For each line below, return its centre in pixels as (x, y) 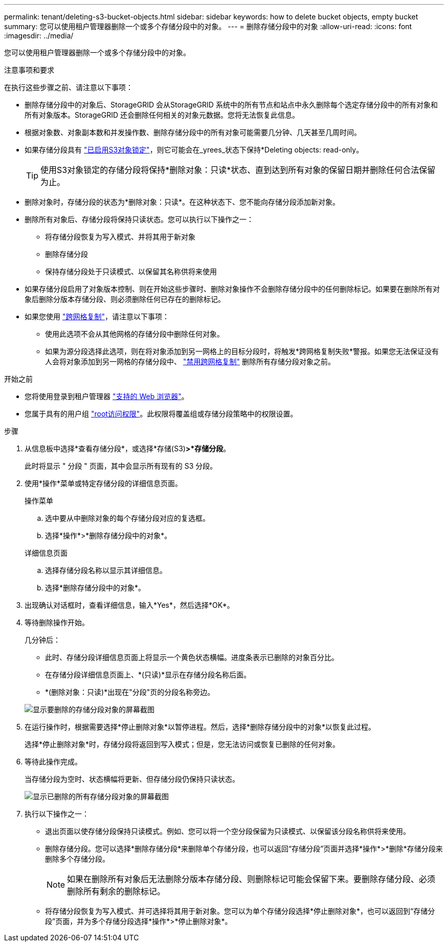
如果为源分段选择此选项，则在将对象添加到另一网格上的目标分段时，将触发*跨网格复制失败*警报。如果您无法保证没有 (242, 351)
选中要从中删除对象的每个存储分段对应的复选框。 (127, 518)
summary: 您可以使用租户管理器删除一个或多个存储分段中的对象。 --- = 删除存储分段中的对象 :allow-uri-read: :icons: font (208, 26)
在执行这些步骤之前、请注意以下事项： (69, 87)
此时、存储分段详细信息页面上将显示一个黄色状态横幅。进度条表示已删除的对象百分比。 (192, 657)
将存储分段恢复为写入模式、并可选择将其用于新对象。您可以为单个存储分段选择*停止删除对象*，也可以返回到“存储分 (240, 911)
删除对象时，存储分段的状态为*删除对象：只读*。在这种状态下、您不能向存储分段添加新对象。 (182, 202)
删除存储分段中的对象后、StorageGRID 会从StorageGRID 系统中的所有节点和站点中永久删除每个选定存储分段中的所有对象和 (231, 105)
